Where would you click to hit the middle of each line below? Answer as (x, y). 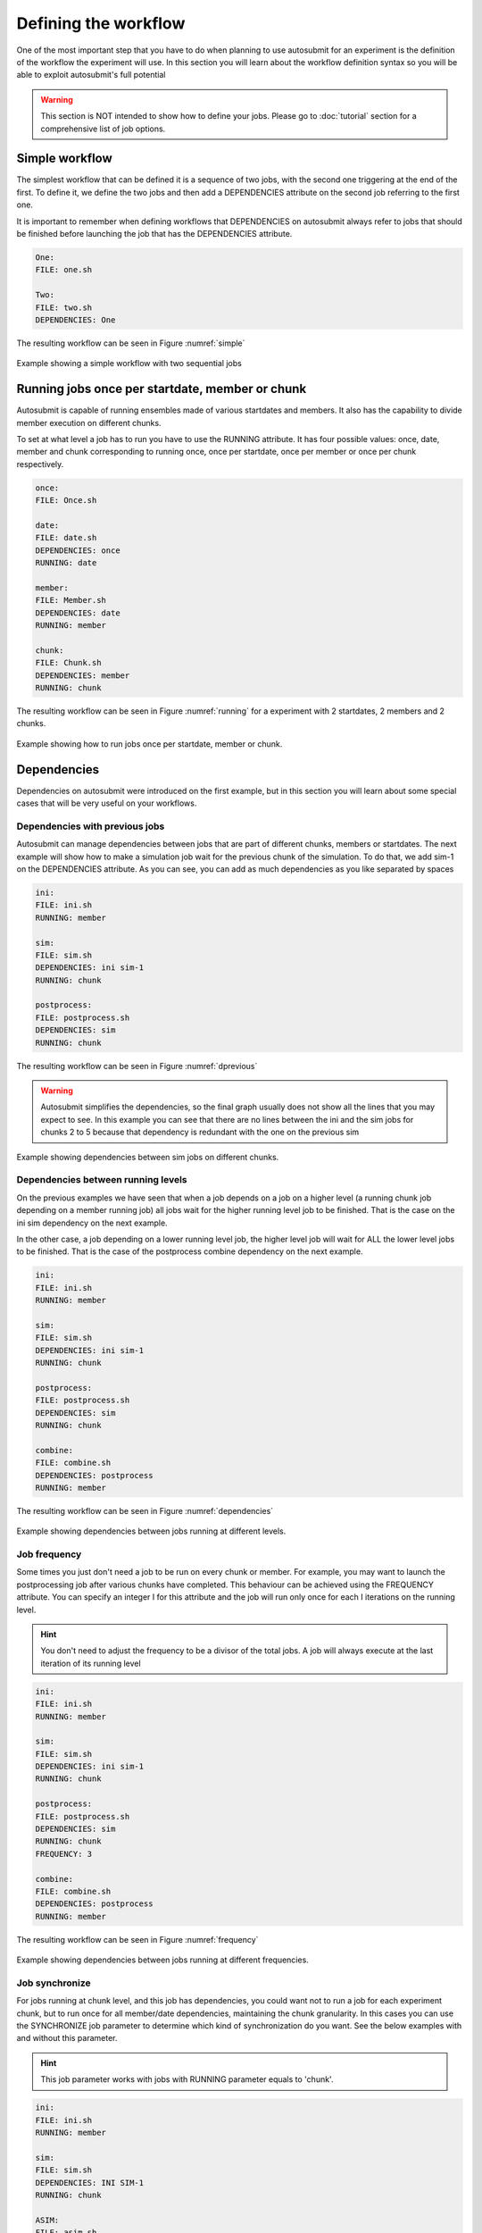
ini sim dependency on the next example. (92, 1223)
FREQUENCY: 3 (64, 1854)
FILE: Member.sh (71, 600)
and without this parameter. (67, 2038)
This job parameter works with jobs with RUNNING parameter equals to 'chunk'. (187, 2079)
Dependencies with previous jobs (91, 826)
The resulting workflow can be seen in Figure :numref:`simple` (131, 343)
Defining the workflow (101, 23)
